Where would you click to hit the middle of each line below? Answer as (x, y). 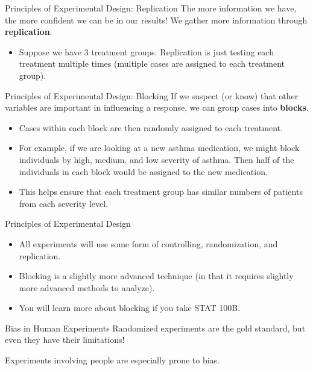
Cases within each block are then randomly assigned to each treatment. (151, 127)
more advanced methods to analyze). (87, 287)
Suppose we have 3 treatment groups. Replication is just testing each (146, 51)
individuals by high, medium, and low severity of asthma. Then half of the (156, 159)
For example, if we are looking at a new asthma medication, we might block (159, 148)
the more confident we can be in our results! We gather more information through (156, 20)
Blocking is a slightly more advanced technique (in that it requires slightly (156, 276)
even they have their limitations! (65, 340)
